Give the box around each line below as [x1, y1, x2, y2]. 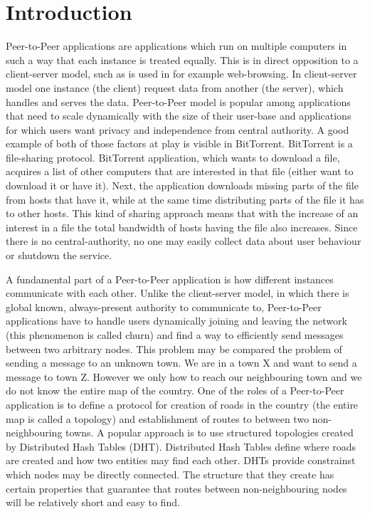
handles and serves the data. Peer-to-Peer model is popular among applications [6, 94, 351, 109]
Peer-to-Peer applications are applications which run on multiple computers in [6, 38, 347, 53]
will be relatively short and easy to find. [6, 495, 180, 510]
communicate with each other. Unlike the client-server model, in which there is [6, 285, 349, 300]
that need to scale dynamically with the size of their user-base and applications [6, 108, 351, 123]
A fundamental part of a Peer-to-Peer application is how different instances [6, 271, 334, 286]
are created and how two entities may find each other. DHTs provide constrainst [6, 453, 356, 468]
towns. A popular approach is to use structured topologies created [65, 425, 354, 440]
